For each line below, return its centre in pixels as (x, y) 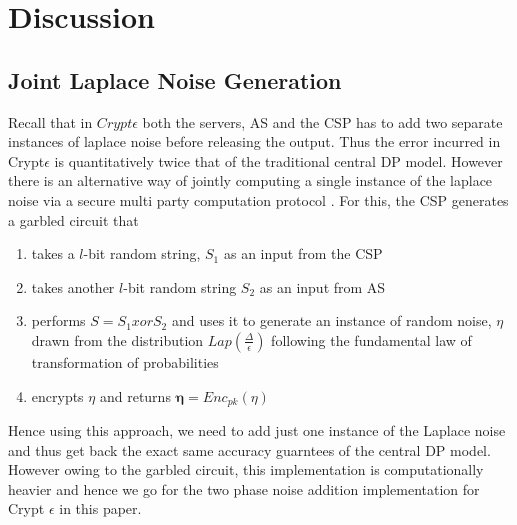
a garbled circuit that (73, 219)
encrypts (57, 395)
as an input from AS (322, 286)
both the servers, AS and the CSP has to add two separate (322, 121)
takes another (73, 286)
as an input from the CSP (303, 253)
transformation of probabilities (125, 361)
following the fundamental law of (371, 339)
